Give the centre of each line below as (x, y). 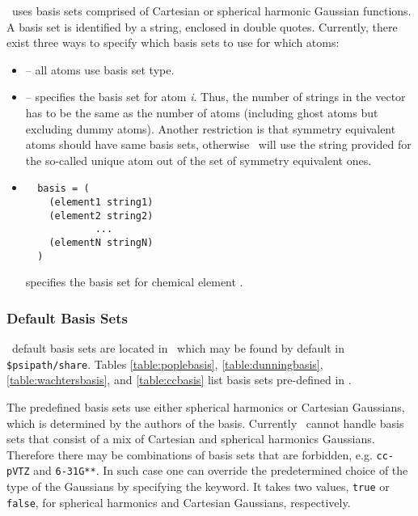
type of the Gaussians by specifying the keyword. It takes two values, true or (198, 486)
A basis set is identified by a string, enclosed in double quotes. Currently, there (202, 26)
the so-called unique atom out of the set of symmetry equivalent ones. (198, 160)
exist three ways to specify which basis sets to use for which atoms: (173, 42)
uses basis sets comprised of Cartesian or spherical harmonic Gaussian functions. (211, 11)
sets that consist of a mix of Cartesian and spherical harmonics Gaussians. (191, 439)
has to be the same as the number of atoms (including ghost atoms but (202, 112)
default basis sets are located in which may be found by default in (178, 348)
